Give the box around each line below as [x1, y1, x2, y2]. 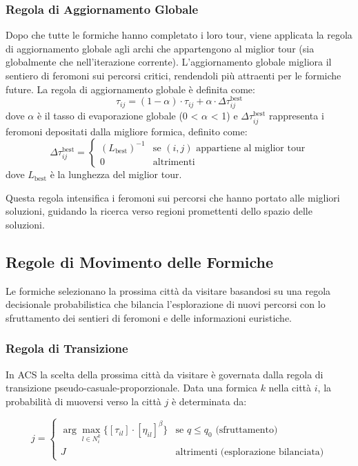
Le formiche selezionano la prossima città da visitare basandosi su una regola [6, 283, 331, 298]
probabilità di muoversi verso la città [6, 394, 161, 408]
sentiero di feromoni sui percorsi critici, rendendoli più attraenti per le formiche [6, 68, 341, 82]
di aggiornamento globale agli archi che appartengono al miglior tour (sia [6, 41, 315, 55]
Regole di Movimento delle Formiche [6, 251, 274, 272]
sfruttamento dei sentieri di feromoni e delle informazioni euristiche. [6, 310, 292, 324]
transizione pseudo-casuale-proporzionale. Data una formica [6, 380, 257, 395]
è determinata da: [171, 394, 247, 408]
